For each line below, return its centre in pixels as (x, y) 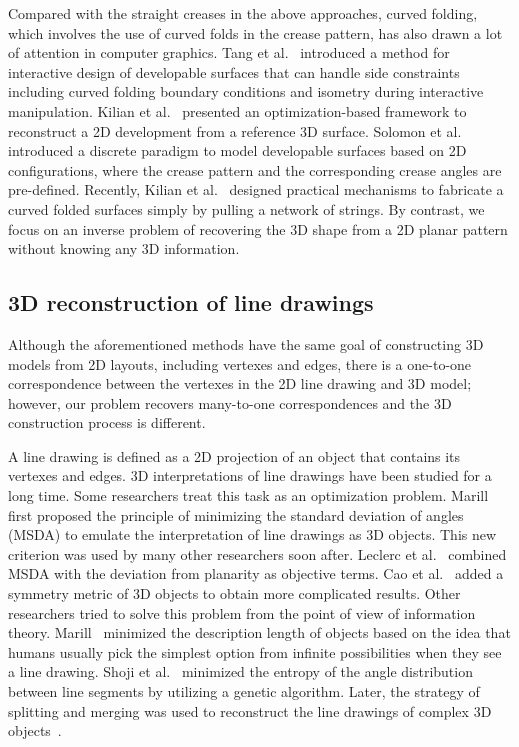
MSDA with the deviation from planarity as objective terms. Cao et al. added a (256, 573)
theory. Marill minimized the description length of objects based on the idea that (259, 632)
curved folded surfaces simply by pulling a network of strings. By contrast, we (246, 208)
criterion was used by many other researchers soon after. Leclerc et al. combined (257, 553)
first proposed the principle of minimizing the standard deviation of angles (236, 514)
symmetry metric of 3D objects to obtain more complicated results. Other (234, 593)
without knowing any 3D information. (124, 248)
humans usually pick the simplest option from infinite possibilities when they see (255, 651)
